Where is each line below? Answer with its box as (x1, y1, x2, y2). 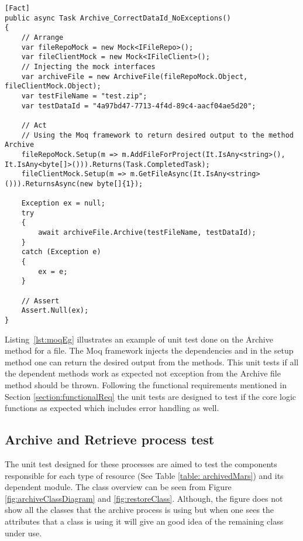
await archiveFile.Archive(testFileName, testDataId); (38, 228, 256, 237)
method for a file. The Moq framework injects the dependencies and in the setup (5, 344, 294, 357)
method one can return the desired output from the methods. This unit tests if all (5, 355, 299, 368)
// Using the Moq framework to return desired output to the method (21, 131, 294, 139)
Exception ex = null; (21, 199, 105, 208)
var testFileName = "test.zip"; (21, 91, 147, 100)
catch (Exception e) (21, 248, 101, 256)
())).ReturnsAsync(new (5, 179, 93, 188)
